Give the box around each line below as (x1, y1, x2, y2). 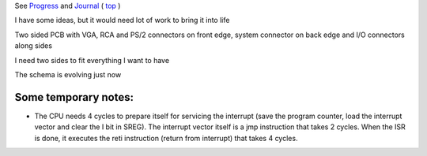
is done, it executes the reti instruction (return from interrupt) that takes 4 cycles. (34, 133, 298, 143)
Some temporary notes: (14, 91, 134, 104)
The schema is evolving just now (14, 69, 122, 79)
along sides (14, 41, 53, 50)
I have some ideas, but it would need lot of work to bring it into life (14, 16, 230, 25)
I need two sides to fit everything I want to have (14, 55, 170, 65)
